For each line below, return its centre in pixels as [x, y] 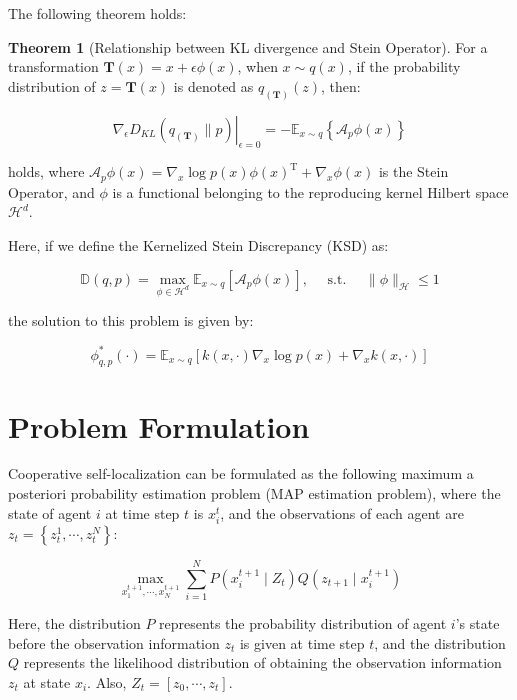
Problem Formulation [159, 425]
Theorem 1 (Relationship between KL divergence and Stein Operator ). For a [248, 46]
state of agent [50, 512]
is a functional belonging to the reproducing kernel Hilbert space [310, 191]
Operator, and [51, 191]
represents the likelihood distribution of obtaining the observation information [262, 662]
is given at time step [302, 642]
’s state [477, 622]
